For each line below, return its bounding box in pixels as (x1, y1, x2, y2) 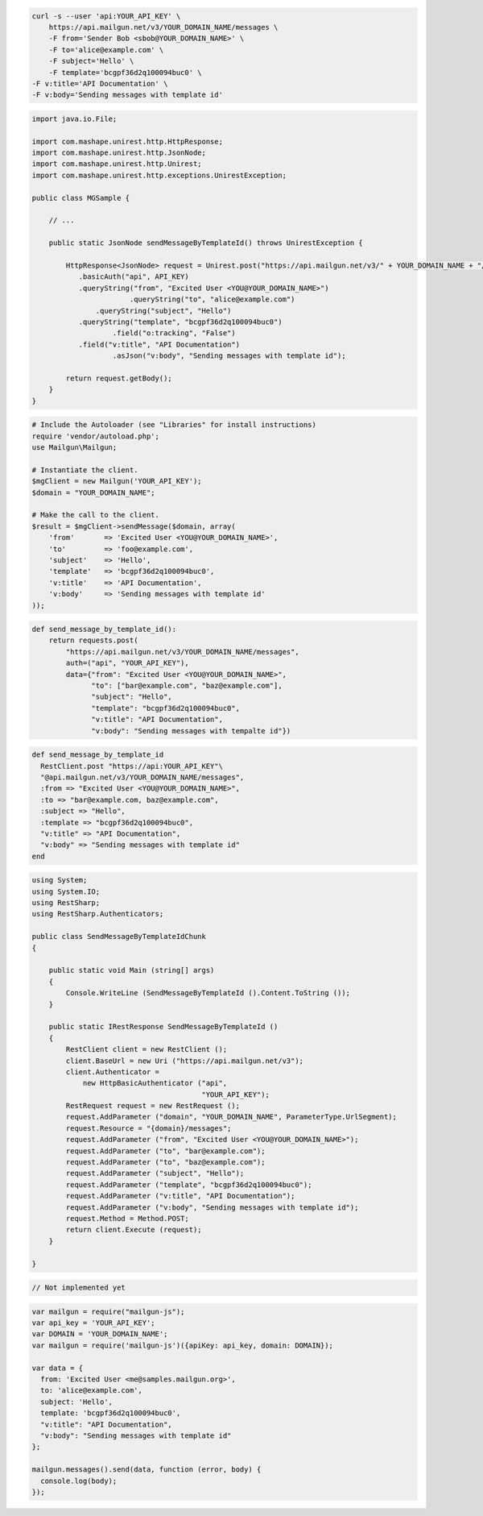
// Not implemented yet (31, 1283, 126, 1293)
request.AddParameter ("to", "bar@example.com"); (65, 1146, 266, 1156)
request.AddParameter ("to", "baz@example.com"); (65, 1157, 266, 1167)
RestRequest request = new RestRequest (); (65, 1101, 241, 1111)
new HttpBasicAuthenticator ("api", (82, 1078, 228, 1088)
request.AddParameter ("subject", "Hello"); (65, 1169, 245, 1178)
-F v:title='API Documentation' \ (31, 79, 168, 88)
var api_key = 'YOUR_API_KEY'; (31, 1319, 156, 1327)
